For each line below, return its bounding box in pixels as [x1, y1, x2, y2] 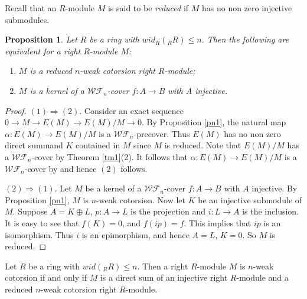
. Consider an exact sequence [79, 104, 184, 116]
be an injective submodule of [198, 193, 302, 206]
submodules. [5, 13, 50, 25]
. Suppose [12, 205, 48, 217]
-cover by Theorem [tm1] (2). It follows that [31, 150, 188, 162]
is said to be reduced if [107, 2, 189, 14]
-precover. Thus [133, 127, 190, 139]
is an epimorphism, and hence [81, 228, 190, 240]
